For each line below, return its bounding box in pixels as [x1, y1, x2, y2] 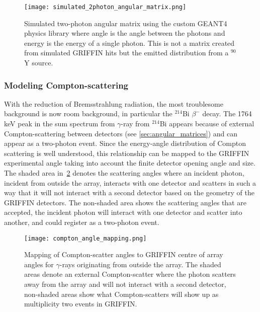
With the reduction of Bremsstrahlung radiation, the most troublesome [4, 98, 223, 109]
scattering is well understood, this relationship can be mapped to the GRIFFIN [4, 147, 249, 158]
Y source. [24, 57, 53, 68]
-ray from [121, 118, 150, 129]
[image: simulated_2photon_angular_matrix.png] [24, 4, 187, 11]
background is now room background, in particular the [4, 108, 172, 119]
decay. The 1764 [202, 108, 252, 119]
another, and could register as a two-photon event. [4, 216, 159, 227]
